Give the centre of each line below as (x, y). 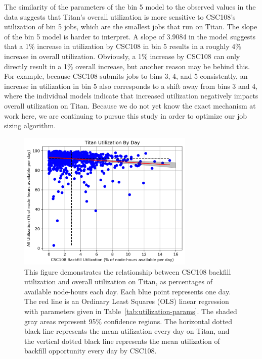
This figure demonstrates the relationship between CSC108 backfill (128, 271)
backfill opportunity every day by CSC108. (91, 351)
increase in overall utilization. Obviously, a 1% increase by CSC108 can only (122, 56)
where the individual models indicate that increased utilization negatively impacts (131, 96)
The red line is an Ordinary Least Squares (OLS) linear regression (127, 301)
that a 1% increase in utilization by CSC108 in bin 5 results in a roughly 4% (123, 46)
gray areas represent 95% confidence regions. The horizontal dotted (128, 321)
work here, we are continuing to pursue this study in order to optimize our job (126, 115)
